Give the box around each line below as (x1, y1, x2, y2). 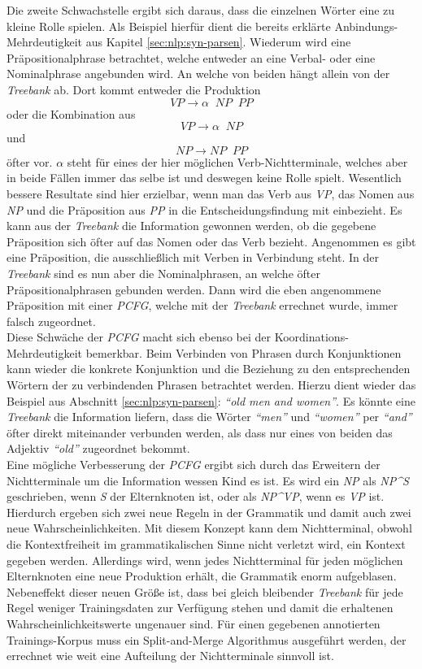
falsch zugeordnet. (7, 312, 96, 329)
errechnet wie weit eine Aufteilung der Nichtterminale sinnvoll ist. (7, 647, 334, 664)
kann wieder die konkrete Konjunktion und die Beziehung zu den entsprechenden (7, 360, 411, 377)
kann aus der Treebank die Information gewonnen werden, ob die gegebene (7, 217, 376, 234)
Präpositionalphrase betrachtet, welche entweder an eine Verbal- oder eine (7, 49, 376, 66)
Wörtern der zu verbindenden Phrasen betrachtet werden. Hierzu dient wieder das (7, 376, 416, 393)
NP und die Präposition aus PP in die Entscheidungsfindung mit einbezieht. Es (7, 201, 402, 218)
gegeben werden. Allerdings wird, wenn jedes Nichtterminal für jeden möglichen (7, 551, 403, 568)
